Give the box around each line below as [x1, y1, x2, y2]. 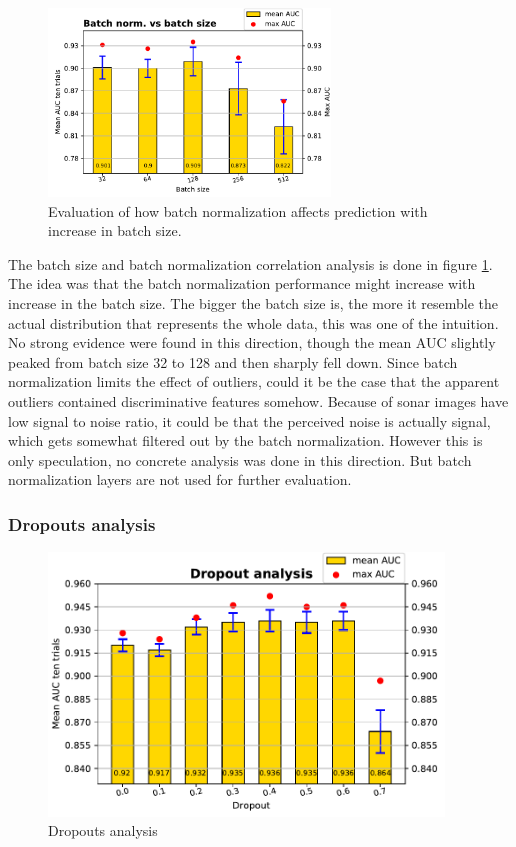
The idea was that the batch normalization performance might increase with [8, 273, 476, 294]
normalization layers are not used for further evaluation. [8, 469, 352, 490]
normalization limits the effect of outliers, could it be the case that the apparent [8, 371, 500, 392]
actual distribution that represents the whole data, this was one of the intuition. [8, 312, 499, 333]
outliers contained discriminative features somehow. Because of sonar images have [8, 390, 509, 411]
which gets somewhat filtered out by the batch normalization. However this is [8, 430, 483, 451]
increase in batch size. [48, 220, 182, 241]
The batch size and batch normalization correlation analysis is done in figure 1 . [8, 253, 493, 274]
